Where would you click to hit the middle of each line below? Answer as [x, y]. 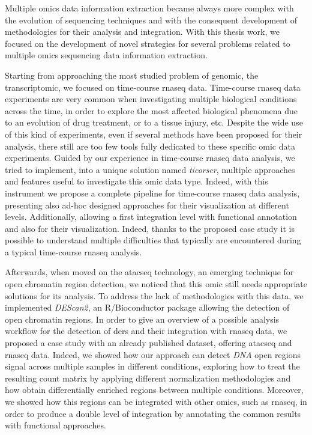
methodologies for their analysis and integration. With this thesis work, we [142, 32]
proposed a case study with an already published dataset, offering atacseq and [148, 343]
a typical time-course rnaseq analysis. [73, 251]
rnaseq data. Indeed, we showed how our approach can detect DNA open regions [153, 354]
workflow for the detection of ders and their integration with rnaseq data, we [146, 331]
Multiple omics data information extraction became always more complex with [149, 8]
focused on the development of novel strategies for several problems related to [148, 43]
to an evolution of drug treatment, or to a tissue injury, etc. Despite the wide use [154, 122]
